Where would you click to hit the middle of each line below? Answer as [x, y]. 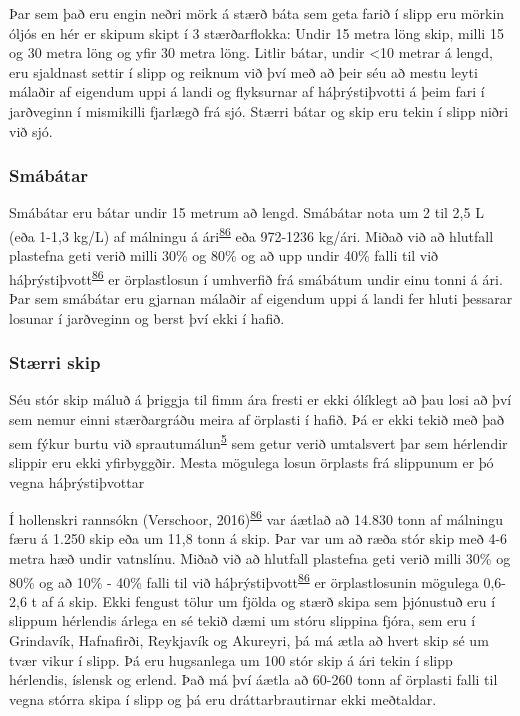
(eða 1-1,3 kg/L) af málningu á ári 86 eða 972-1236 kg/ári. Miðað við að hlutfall [251, 234]
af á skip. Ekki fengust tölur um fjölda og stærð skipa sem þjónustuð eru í [268, 600]
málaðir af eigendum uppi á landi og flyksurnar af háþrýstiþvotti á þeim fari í [247, 91]
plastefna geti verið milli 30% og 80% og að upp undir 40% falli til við [224, 255]
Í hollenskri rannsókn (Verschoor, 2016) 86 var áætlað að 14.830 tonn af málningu [256, 517]
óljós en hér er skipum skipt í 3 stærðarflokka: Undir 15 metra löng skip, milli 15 [256, 32]
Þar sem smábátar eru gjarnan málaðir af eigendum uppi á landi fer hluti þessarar [261, 298]
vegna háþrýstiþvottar [77, 481]
